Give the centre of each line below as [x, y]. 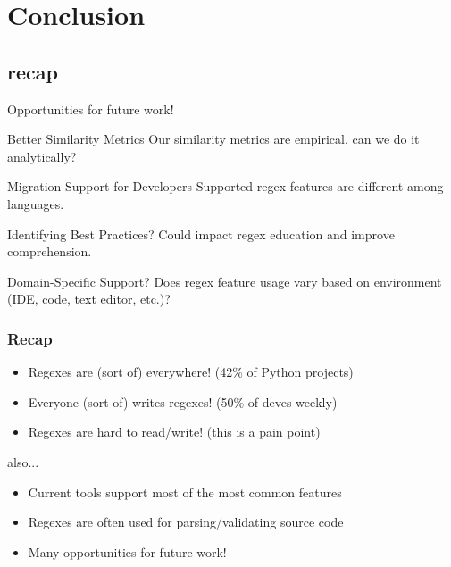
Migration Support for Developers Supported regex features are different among [225, 186]
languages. [36, 203]
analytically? [42, 156]
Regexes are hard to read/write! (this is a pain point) [174, 432]
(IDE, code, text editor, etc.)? [89, 299]
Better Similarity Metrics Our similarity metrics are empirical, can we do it [213, 139]
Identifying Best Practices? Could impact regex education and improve [201, 233]
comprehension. [50, 251]
